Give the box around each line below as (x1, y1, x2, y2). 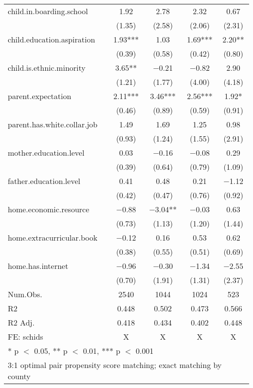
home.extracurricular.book (8, 232, 98, 243)
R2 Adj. (8, 317, 35, 328)
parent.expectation (8, 90, 72, 102)
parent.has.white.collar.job (8, 119, 98, 130)
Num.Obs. (8, 288, 42, 300)
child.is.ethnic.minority (8, 62, 86, 73)
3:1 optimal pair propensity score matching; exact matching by (8, 359, 222, 370)
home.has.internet (8, 260, 69, 271)
